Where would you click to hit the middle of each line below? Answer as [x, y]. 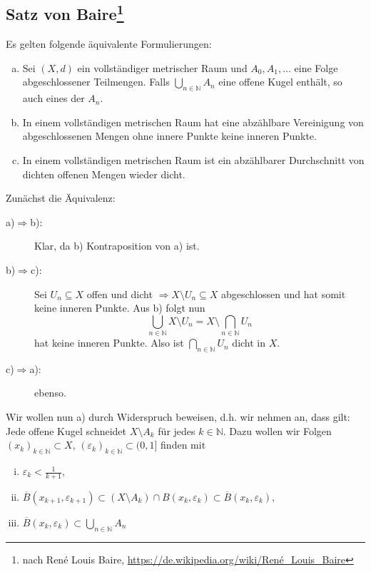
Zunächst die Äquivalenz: [61, 198]
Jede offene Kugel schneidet [66, 430]
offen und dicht [120, 293]
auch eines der [54, 98]
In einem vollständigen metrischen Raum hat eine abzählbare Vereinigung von [193, 122]
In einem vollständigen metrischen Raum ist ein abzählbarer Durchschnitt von [193, 159]
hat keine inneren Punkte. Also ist [109, 343]
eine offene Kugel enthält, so [280, 82]
